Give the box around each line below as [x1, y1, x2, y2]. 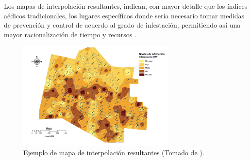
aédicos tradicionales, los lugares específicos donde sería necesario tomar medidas [4, 10, 245, 20]
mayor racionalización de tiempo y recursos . [4, 29, 136, 39]
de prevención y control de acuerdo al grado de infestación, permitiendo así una [4, 20, 241, 30]
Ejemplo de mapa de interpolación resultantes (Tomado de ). [23, 147, 204, 157]
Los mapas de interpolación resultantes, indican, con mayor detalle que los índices [4, 1, 248, 11]
